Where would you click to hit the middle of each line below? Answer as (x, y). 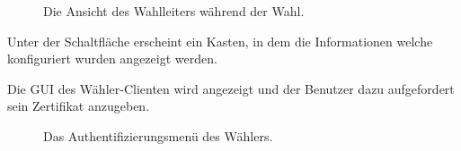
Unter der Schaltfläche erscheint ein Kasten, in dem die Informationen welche (220, 41)
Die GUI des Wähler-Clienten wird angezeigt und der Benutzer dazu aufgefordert (231, 88)
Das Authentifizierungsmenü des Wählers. (158, 135)
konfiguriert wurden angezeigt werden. (112, 59)
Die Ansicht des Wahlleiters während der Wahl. (174, 11)
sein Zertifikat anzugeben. (79, 106)
